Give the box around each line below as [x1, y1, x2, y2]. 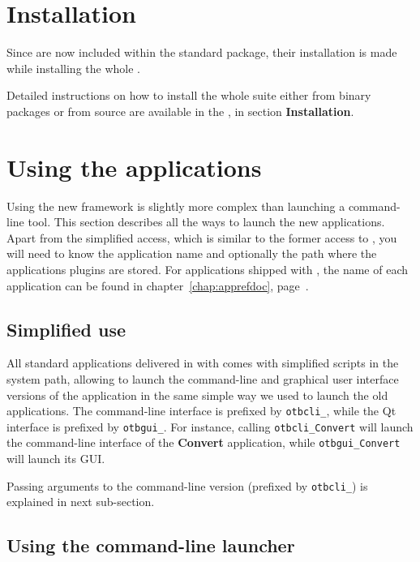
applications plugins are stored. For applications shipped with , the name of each [6, 261, 409, 277]
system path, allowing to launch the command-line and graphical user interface [6, 370, 399, 387]
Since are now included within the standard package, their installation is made [6, 44, 397, 61]
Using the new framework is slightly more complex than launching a [6, 197, 345, 214]
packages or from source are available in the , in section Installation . [6, 102, 354, 119]
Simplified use [6, 316, 126, 341]
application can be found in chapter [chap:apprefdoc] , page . [6, 277, 309, 294]
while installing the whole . [6, 59, 140, 76]
